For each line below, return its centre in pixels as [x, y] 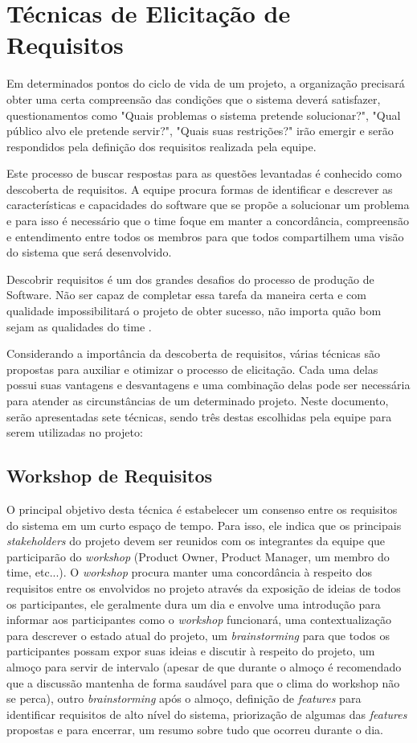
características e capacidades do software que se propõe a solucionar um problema [208, 205]
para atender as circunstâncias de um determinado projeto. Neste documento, [198, 400]
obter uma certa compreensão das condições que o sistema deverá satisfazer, [194, 99]
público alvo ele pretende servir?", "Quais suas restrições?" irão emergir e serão [200, 131]
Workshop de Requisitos [110, 476]
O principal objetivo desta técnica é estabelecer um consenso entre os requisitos [202, 509]
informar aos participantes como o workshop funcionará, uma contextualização [199, 620]
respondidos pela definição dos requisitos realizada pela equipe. [161, 146]
